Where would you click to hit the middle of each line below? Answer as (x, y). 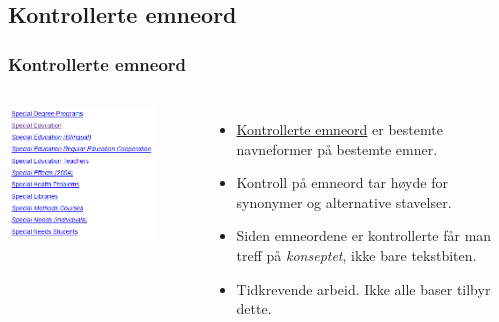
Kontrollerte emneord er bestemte (339, 129)
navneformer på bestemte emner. (337, 148)
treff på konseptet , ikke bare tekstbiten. (356, 254)
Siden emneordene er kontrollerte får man (364, 235)
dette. (254, 308)
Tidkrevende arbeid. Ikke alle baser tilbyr (363, 288)
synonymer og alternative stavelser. (344, 201)
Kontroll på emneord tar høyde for (342, 182)
